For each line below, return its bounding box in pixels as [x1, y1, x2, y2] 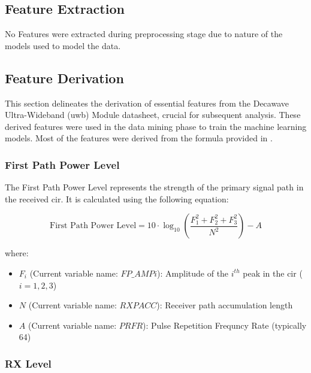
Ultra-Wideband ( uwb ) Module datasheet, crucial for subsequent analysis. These [5, 108, 301, 121]
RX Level [5, 356, 52, 371]
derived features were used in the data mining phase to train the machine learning [5, 120, 307, 132]
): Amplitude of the [157, 266, 229, 279]
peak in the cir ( [243, 266, 303, 279]
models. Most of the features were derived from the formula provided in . [5, 132, 273, 144]
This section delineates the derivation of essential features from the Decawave [5, 96, 289, 109]
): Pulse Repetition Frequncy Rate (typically [143, 319, 307, 331]
